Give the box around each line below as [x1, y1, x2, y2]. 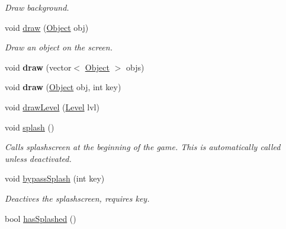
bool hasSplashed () [5, 212, 76, 224]
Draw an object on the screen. [5, 41, 113, 53]
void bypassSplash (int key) [5, 172, 105, 185]
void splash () [5, 120, 54, 133]
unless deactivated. [5, 152, 72, 164]
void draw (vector [5, 61, 72, 73]
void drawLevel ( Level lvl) [5, 100, 99, 113]
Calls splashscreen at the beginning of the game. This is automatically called [5, 141, 281, 153]
